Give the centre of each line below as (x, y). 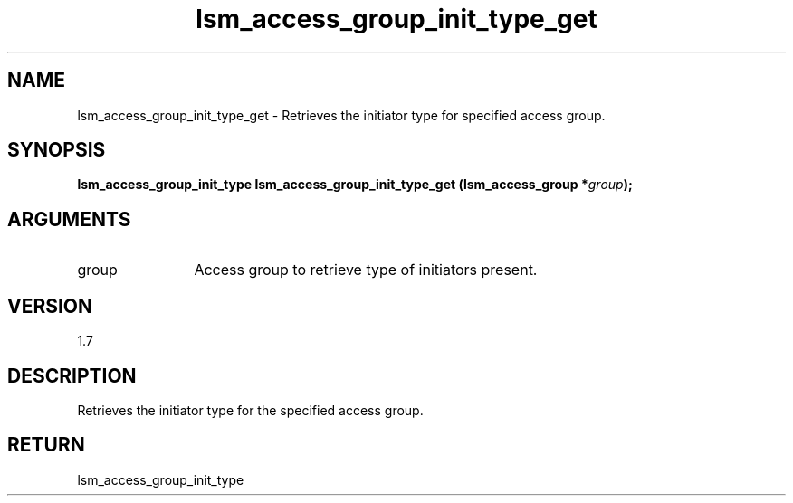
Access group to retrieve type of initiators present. (366, 270)
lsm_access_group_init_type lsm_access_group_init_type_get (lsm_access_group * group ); (355, 185)
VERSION (50, 306)
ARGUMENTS (69, 219)
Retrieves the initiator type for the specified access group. (250, 410)
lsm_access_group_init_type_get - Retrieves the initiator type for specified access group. (341, 115)
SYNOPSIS (57, 150)
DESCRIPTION (72, 375)
